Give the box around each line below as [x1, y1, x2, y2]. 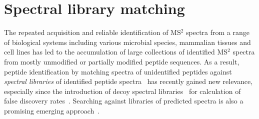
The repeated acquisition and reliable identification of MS [4, 27, 181, 37]
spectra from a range [186, 27, 250, 37]
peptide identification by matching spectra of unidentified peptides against [4, 66, 232, 76]
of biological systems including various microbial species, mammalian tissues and [4, 36, 251, 47]
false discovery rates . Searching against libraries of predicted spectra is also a [4, 95, 243, 106]
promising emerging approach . [4, 105, 100, 115]
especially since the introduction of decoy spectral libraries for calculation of [4, 85, 241, 96]
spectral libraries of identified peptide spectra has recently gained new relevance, [4, 76, 253, 86]
